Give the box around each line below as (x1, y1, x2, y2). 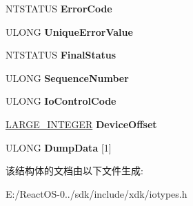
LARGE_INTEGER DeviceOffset (6, 116, 157, 131)
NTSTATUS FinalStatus (6, 48, 116, 62)
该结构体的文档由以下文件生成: (6, 163, 143, 178)
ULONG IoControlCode (6, 94, 116, 108)
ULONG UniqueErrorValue (6, 24, 133, 39)
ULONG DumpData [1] (6, 140, 112, 154)
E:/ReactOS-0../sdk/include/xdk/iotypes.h (6, 186, 187, 200)
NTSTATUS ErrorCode (6, 1, 112, 15)
